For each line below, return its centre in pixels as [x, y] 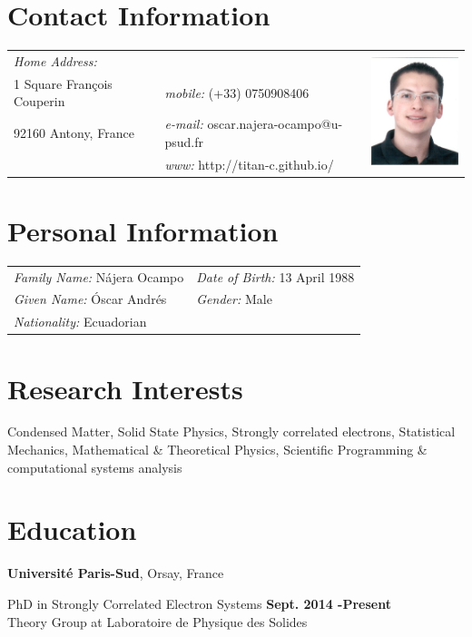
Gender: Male [234, 299]
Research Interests [125, 388]
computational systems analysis [95, 467]
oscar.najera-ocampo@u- [275, 124]
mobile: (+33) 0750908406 [237, 92]
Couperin [39, 101]
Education [72, 529]
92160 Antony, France [74, 132]
